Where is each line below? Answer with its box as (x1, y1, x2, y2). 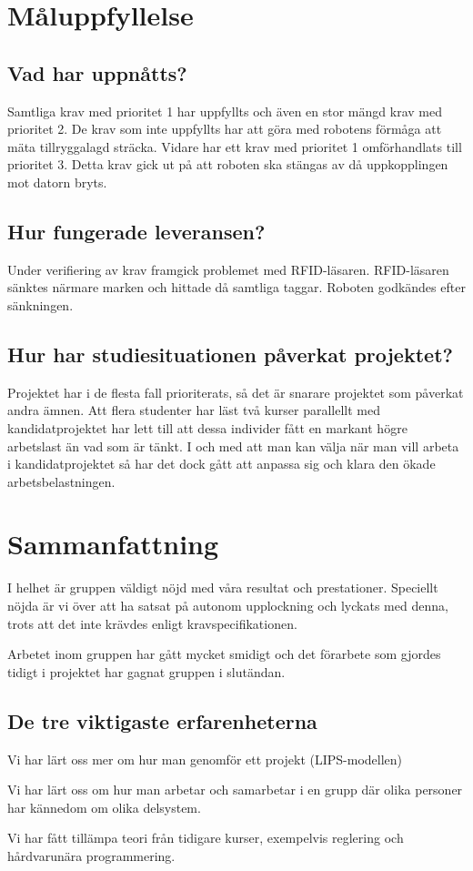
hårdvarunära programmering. (7, 846, 176, 865)
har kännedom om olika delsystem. (7, 797, 201, 816)
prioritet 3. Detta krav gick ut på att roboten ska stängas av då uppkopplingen (7, 155, 448, 174)
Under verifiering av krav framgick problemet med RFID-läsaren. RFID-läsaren (7, 259, 449, 279)
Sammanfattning (7, 525, 219, 562)
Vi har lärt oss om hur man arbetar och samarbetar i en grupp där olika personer (7, 780, 463, 799)
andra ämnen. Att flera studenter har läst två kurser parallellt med (7, 400, 381, 420)
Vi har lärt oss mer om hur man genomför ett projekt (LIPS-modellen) (7, 749, 402, 768)
